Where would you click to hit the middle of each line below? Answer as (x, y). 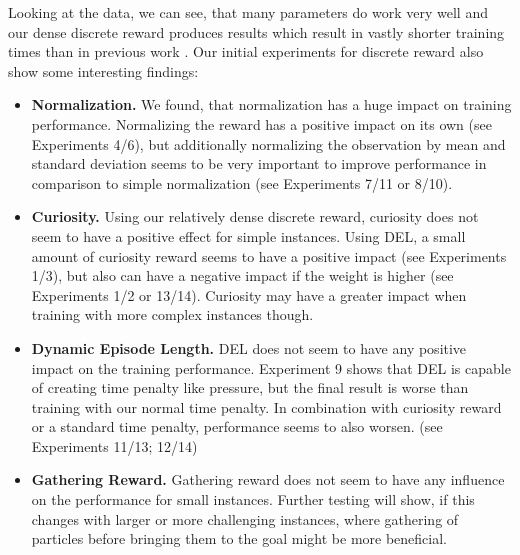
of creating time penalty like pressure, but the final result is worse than (250, 387)
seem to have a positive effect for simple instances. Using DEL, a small (248, 235)
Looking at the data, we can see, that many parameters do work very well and (248, 12)
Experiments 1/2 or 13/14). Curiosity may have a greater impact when (249, 294)
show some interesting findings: (103, 70)
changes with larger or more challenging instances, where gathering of (245, 518)
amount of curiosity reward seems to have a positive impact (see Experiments (269, 255)
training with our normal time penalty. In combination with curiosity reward (266, 406)
